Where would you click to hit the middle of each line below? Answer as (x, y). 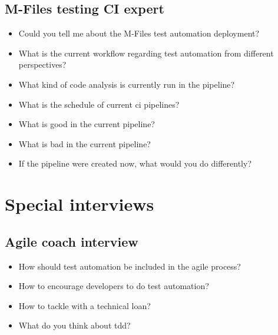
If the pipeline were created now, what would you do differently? (135, 163)
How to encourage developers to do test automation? (114, 286)
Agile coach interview (72, 241)
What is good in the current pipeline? (87, 124)
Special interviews (80, 204)
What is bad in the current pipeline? (85, 143)
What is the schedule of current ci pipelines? (99, 104)
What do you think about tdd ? (75, 325)
